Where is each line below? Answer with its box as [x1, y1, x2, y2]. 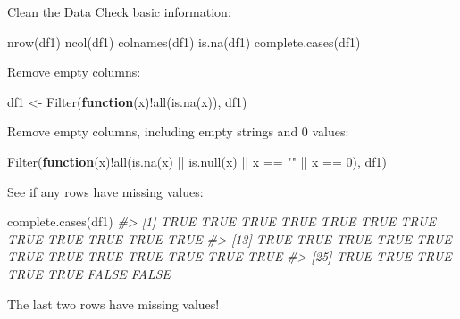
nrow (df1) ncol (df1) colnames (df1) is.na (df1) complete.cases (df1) [7, 32, 361, 51]
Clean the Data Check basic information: [7, 3, 231, 20]
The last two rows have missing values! [7, 294, 220, 313]
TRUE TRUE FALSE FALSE [7, 264, 171, 282]
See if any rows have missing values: [7, 182, 204, 200]
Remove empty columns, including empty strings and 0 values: [7, 122, 349, 141]
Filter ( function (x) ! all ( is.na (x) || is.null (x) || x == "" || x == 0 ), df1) [7, 151, 388, 170]
